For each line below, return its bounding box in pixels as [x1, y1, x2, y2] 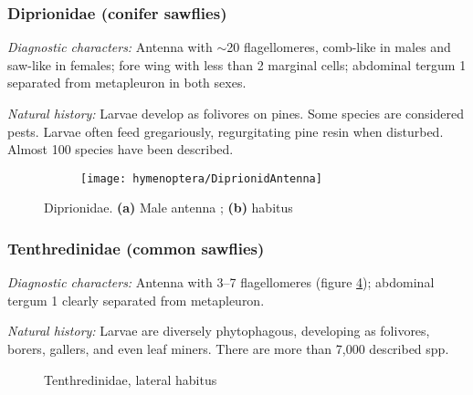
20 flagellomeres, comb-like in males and [226, 37, 451, 57]
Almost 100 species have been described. [7, 140, 234, 159]
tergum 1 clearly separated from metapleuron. [7, 290, 265, 309]
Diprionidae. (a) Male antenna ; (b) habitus [44, 198, 293, 217]
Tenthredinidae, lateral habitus [44, 369, 217, 389]
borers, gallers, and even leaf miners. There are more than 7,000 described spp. [7, 339, 449, 359]
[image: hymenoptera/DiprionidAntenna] [80, 172, 322, 185]
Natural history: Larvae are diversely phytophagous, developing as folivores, [7, 321, 430, 340]
